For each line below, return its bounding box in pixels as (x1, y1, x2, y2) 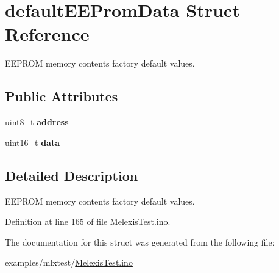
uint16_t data (5, 136, 60, 148)
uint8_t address (5, 115, 69, 128)
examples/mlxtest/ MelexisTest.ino (5, 256, 133, 269)
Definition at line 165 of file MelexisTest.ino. (5, 215, 171, 228)
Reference (5, 21, 90, 46)
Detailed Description (5, 166, 138, 184)
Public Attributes (5, 87, 118, 106)
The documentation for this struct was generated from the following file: (5, 235, 275, 248)
